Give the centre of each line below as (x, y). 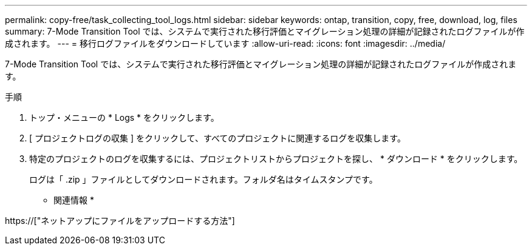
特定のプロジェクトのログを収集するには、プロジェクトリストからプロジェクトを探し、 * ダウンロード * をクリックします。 (276, 159)
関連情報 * (74, 200)
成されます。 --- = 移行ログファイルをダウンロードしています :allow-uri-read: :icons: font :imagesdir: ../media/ (225, 43)
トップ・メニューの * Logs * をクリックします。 (124, 117)
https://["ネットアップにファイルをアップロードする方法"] (120, 221)
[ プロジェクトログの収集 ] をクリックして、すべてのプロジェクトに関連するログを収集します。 (217, 138)
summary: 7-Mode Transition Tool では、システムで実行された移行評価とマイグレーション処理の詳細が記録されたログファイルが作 (265, 31)
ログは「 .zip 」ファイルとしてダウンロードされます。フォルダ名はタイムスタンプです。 (203, 179)
